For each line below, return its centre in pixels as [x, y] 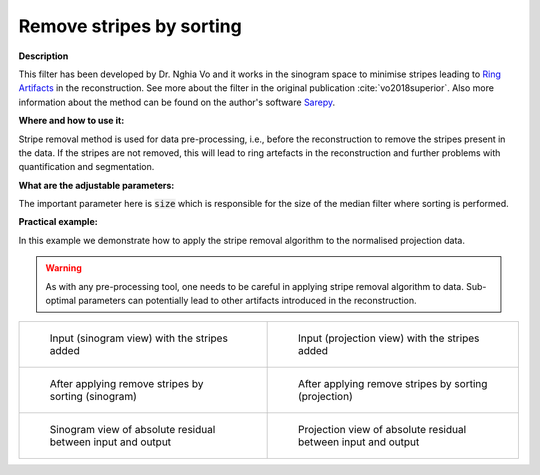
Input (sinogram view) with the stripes [139, 338]
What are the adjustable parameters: [96, 185]
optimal [61, 301]
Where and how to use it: [71, 121]
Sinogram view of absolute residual [132, 430]
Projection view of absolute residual [382, 430]
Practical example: [58, 222]
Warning [63, 268]
